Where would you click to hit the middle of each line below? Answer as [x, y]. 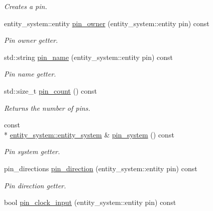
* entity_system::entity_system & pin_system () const [89, 134]
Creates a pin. [26, 6]
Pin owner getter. [31, 40]
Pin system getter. [32, 151]
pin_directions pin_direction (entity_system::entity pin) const [101, 168]
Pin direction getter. [35, 185]
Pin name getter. [30, 74]
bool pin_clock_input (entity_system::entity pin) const [90, 202]
